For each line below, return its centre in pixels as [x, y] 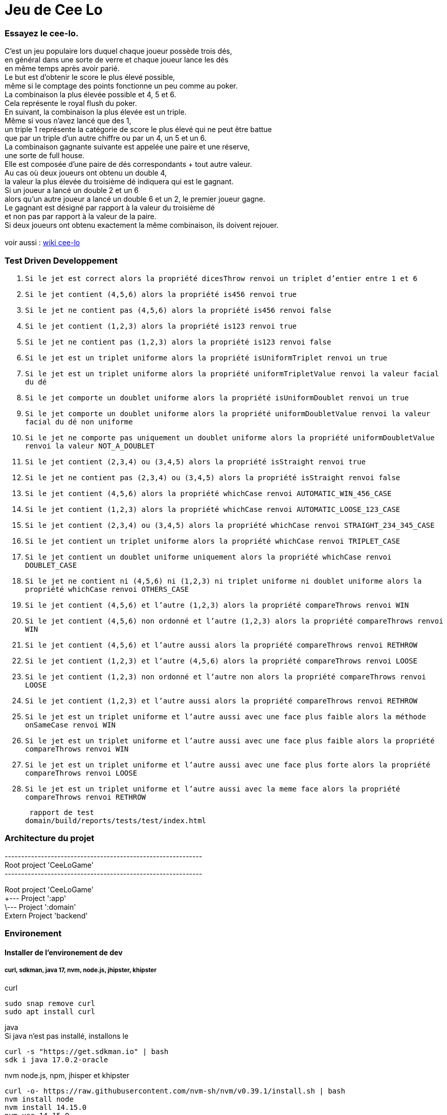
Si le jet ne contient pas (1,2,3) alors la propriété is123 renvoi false [178, 342]
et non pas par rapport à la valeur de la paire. [81, 217]
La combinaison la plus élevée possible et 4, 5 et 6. [91, 95]
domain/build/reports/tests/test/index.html [116, 820]
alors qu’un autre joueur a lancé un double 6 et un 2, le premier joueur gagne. [135, 199]
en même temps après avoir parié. [62, 69]
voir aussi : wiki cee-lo [42, 243]
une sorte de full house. [44, 156]
